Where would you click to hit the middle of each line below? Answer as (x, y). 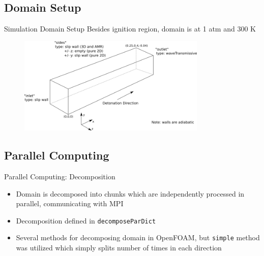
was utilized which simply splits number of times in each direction (119, 248)
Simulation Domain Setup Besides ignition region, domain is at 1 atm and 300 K (130, 29)
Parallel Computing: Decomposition (60, 176)
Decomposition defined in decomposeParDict (86, 220)
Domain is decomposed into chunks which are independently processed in (130, 193)
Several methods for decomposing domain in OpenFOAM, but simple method (138, 237)
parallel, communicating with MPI (70, 203)
